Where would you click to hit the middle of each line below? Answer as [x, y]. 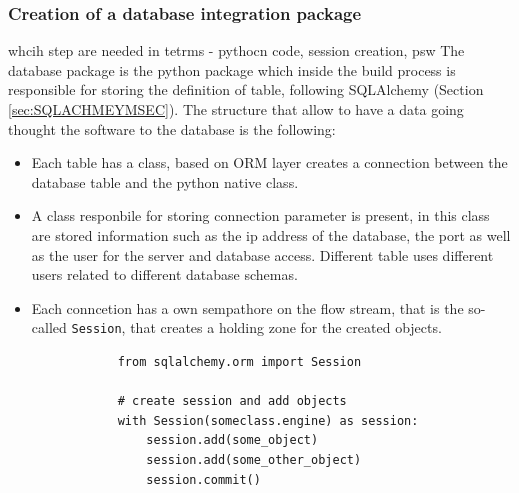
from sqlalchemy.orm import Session [239, 362]
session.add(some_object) [232, 440]
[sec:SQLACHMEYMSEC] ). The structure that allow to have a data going [236, 109]
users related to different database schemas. [164, 274]
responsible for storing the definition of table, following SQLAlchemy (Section [246, 89]
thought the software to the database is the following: [172, 128]
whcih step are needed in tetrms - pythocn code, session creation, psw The [236, 50]
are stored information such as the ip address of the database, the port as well [271, 234]
